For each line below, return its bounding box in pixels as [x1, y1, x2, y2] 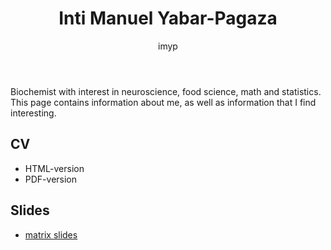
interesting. [10, 107, 57, 119]
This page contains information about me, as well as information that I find [10, 96, 317, 108]
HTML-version [24, 162, 85, 174]
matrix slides [24, 228, 78, 241]
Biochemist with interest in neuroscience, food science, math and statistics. [10, 85, 322, 97]
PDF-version [24, 173, 78, 185]
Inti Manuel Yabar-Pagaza [58, 7, 278, 30]
